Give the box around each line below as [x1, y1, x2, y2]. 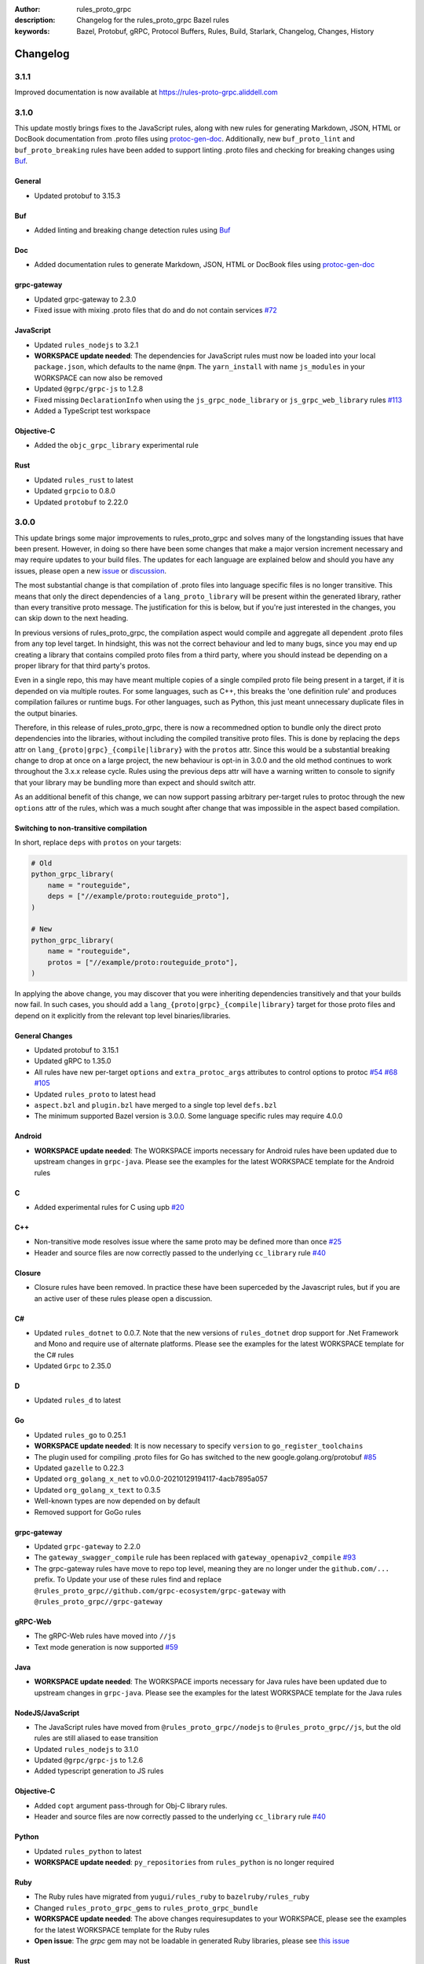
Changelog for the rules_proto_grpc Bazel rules [76, 16, 229, 25]
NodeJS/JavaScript [14, 1708, 80, 1717]
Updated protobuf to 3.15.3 [34, 191, 121, 200]
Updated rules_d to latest [34, 1395, 122, 1405]
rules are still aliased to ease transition [34, 1733, 159, 1743]
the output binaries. [14, 708, 79, 718]
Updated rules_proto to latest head [34, 1089, 156, 1099]
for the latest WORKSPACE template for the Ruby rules [34, 1925, 210, 1934]
